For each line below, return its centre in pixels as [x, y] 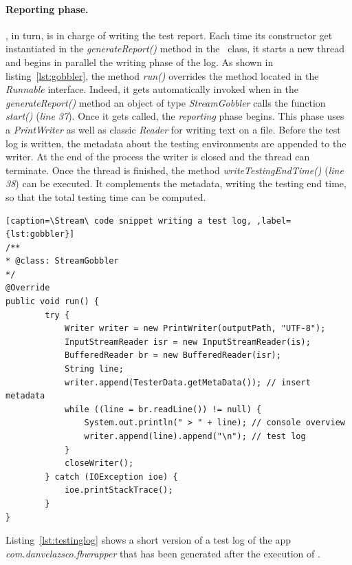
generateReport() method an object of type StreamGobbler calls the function [166, 102]
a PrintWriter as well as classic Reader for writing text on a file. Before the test [173, 129]
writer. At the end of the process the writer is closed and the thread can [158, 157]
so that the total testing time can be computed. [106, 196]
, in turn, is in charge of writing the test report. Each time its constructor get [169, 35]
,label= [274, 221]
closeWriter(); [99, 463]
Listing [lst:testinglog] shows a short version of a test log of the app [148, 540]
